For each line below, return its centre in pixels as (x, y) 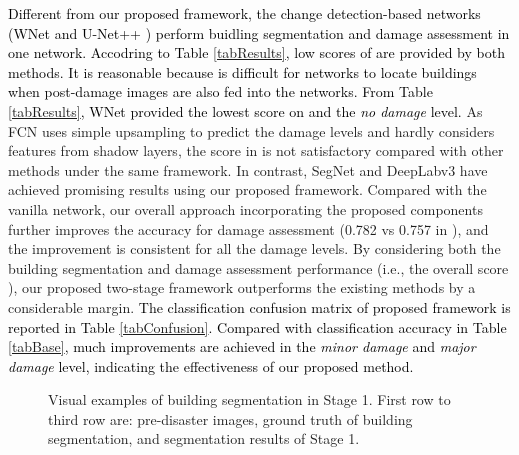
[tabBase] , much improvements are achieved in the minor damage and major (242, 346)
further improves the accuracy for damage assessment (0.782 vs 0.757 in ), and (248, 228)
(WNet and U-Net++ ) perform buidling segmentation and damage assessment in (259, 32)
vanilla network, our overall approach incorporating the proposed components (245, 208)
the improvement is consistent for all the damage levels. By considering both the (254, 248)
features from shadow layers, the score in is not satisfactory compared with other (256, 150)
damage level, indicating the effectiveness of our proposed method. (211, 365)
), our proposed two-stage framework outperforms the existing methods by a (242, 287)
